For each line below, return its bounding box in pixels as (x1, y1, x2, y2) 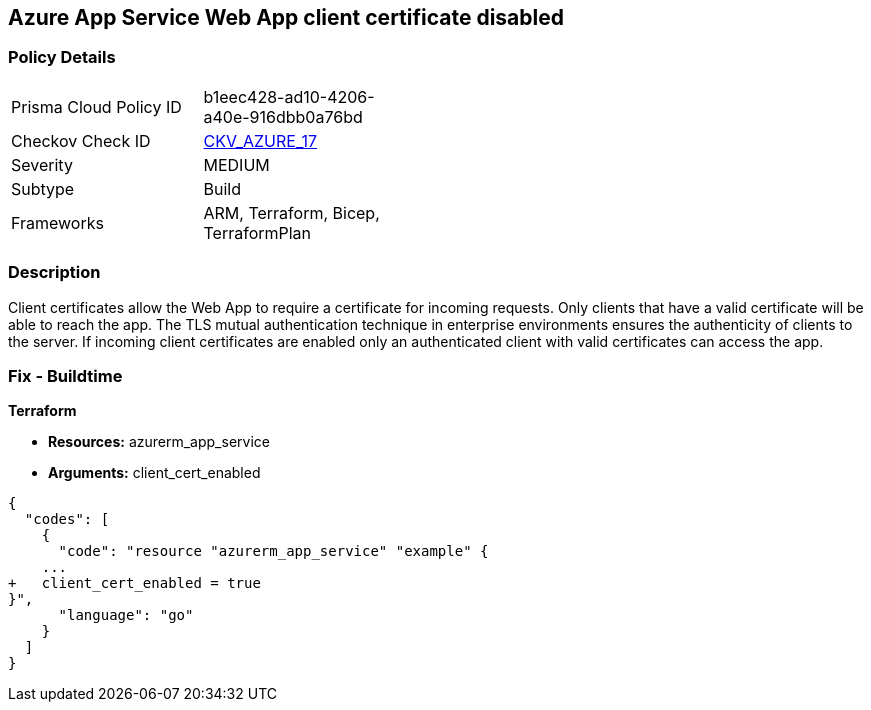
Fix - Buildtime (8, 365, 123, 386)
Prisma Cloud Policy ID (11, 96, 182, 117)
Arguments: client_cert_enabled (48, 464, 261, 482)
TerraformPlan (203, 222, 312, 243)
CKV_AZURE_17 (203, 130, 318, 151)
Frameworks (11, 212, 104, 233)
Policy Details (8, 47, 116, 68)
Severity (11, 154, 73, 175)
